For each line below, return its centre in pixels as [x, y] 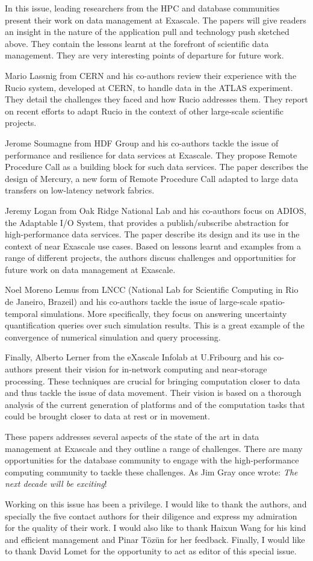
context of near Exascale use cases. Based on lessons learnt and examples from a [153, 246]
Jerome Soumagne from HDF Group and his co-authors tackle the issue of [142, 143]
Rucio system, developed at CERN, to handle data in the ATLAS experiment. [149, 87]
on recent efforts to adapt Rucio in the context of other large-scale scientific [144, 111]
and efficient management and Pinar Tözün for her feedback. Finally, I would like [155, 539]
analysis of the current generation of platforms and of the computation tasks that [155, 404]
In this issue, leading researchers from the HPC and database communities [142, 8]
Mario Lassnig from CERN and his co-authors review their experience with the [151, 75]
